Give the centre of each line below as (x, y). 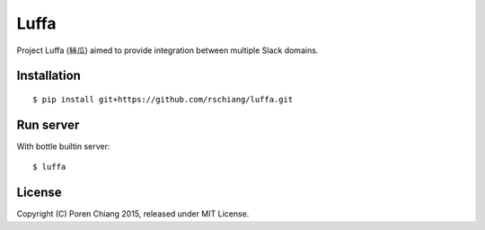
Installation (48, 76)
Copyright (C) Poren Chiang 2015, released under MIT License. (133, 214)
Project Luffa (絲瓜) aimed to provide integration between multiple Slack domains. (168, 50)
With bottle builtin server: (63, 146)
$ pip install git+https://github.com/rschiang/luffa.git (163, 99)
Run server (48, 124)
